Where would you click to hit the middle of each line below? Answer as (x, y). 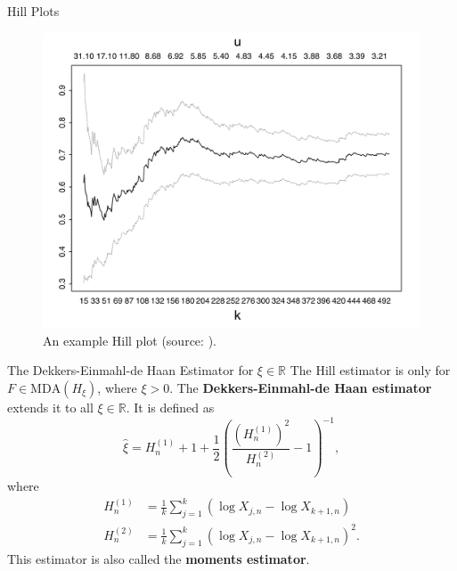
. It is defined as (170, 408)
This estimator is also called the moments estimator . (159, 558)
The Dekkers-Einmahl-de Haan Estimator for (131, 370)
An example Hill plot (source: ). (130, 340)
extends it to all (50, 408)
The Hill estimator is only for (370, 370)
